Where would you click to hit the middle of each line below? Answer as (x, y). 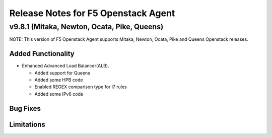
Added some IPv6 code (59, 94)
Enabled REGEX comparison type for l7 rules (81, 87)
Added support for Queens (62, 73)
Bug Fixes (25, 108)
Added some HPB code (59, 80)
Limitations (27, 124)
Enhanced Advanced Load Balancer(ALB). (65, 66)
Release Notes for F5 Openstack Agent (92, 13)
